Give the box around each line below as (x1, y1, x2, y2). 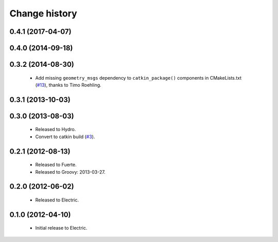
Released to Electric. (35, 197, 79, 203)
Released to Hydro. (35, 126, 76, 133)
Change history (9, 8, 77, 19)
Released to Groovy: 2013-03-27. (35, 169, 106, 175)
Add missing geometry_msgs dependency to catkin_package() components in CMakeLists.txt (35, 75, 242, 81)
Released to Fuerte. (35, 162, 77, 168)
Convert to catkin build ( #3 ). (35, 134, 95, 140)
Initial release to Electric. (35, 225, 88, 231)
